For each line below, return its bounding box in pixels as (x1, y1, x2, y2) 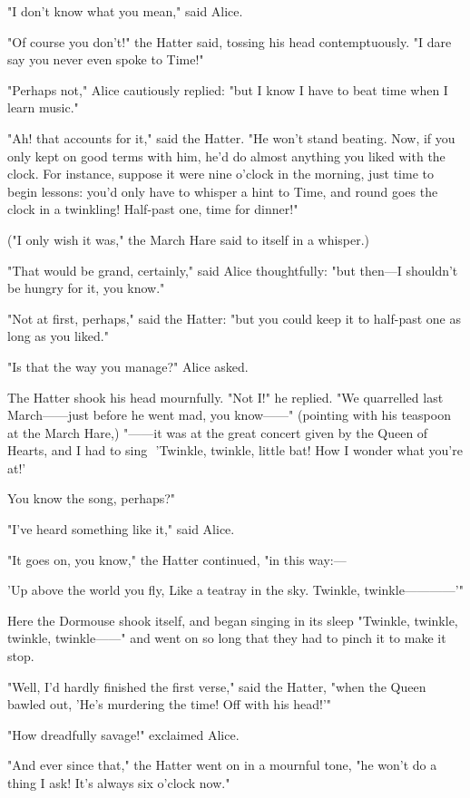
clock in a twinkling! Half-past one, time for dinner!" (7, 199, 299, 219)
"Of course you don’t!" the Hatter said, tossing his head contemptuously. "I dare (7, 32, 452, 51)
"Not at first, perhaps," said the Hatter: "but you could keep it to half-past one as (7, 308, 461, 327)
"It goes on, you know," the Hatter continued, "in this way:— (7, 550, 347, 569)
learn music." (7, 98, 79, 117)
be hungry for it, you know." (7, 278, 165, 297)
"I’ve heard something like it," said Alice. (7, 520, 235, 539)
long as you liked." (7, 326, 109, 345)
